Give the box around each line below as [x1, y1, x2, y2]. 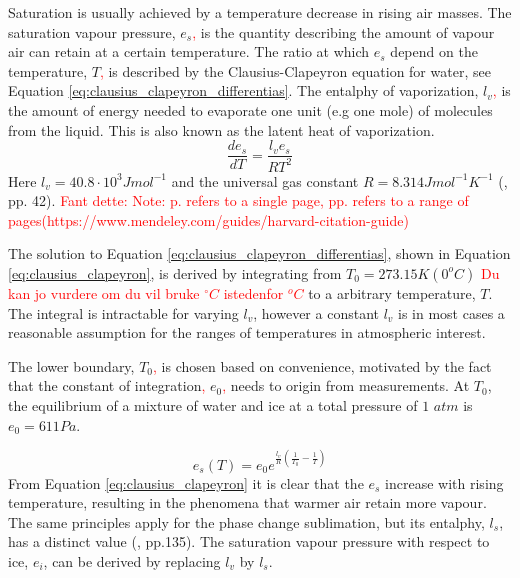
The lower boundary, [8, 355, 135, 376]
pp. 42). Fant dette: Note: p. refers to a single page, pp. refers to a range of [8, 190, 469, 211]
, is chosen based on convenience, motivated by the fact [153, 355, 492, 376]
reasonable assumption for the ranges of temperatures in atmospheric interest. [8, 322, 486, 343]
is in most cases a [398, 302, 505, 323]
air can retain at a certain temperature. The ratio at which [8, 41, 370, 62]
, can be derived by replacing [43, 550, 221, 571]
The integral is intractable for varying [8, 302, 239, 323]
